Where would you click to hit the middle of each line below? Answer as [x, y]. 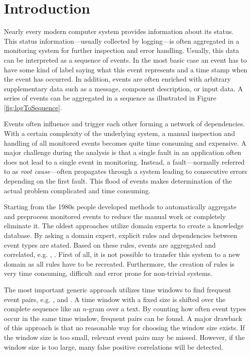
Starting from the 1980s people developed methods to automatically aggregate [120, 207]
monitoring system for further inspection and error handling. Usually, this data [122, 50]
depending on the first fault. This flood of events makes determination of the [118, 181]
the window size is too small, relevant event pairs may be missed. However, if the [124, 337]
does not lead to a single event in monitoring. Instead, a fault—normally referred [124, 161]
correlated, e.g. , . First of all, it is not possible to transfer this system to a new [122, 254]
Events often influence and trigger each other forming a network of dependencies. [125, 124]
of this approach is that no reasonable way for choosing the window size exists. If [125, 328]
